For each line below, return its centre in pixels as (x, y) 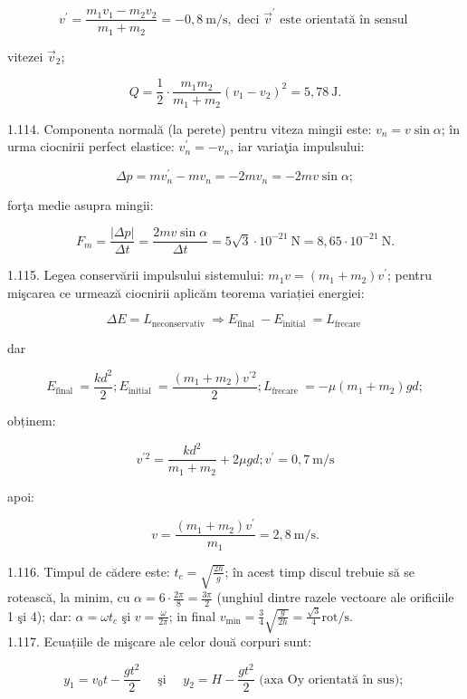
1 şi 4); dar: (39, 615)
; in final (192, 615)
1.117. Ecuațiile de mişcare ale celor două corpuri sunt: (160, 642)
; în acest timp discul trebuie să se (320, 571)
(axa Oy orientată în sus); (331, 680)
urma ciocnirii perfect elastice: (91, 146)
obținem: (32, 421)
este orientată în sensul (344, 19)
